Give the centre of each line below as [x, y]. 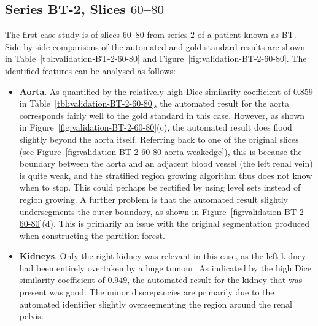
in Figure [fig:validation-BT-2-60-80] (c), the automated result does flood [156, 127]
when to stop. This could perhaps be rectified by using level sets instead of [160, 187]
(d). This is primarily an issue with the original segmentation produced [176, 223]
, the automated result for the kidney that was [215, 280]
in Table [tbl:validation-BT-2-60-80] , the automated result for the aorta [154, 103]
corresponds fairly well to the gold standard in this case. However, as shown [162, 115]
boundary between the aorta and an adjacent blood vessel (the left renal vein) [166, 163]
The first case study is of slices [63, 35]
